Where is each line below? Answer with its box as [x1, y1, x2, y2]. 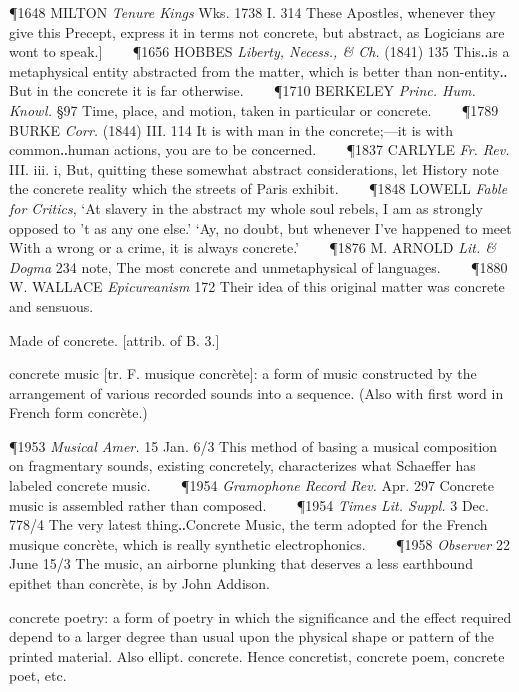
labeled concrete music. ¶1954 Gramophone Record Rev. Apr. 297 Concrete [9, 475, 495, 496]
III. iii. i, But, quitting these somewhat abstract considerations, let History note [9, 158, 499, 179]
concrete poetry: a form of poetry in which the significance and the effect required [9, 606, 512, 627]
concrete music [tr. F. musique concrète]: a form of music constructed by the [9, 363, 477, 384]
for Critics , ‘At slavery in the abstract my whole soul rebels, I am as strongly [9, 197, 483, 218]
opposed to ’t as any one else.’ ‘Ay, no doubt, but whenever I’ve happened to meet [9, 217, 512, 238]
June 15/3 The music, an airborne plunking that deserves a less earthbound [9, 553, 473, 574]
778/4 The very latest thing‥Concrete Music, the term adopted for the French [9, 514, 488, 535]
